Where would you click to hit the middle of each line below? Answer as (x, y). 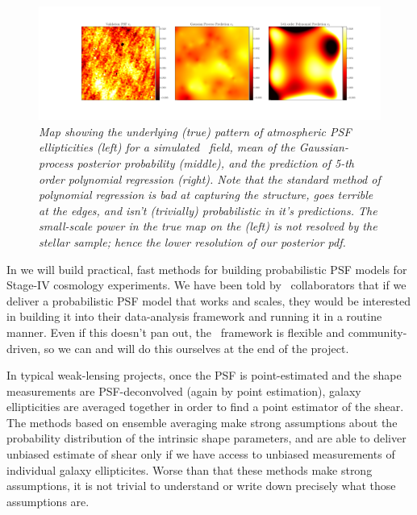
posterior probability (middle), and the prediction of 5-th (215, 162)
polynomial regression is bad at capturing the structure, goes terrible (206, 195)
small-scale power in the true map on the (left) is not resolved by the (208, 226)
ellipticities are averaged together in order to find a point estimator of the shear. (205, 407)
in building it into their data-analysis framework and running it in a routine (194, 316)
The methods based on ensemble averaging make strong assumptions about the (202, 422)
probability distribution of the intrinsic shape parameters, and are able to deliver (206, 438)
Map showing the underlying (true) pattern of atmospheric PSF (195, 131)
